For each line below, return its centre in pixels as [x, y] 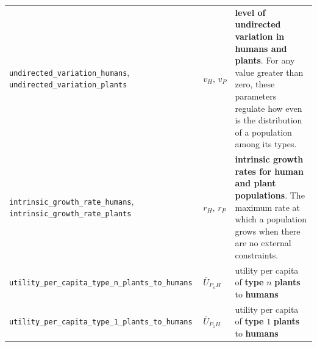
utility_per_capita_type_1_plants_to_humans [101, 322]
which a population [271, 219]
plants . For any [265, 60]
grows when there [268, 231]
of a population [263, 132]
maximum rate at [268, 207]
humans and [261, 48]
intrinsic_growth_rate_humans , [72, 201]
